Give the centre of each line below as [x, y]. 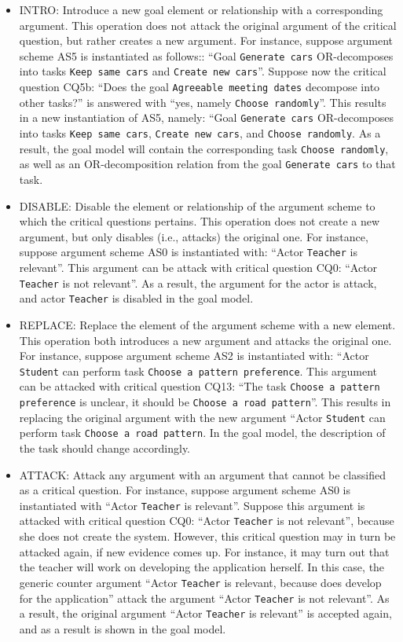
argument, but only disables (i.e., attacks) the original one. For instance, [194, 236]
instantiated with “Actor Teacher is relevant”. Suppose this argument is [192, 505]
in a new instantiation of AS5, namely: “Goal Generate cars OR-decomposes [207, 117]
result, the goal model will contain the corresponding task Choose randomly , [204, 148]
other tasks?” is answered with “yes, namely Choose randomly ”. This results [203, 102]
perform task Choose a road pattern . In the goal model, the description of [202, 433]
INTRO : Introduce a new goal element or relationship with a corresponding [201, 9]
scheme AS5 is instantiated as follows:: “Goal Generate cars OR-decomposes [206, 55]
